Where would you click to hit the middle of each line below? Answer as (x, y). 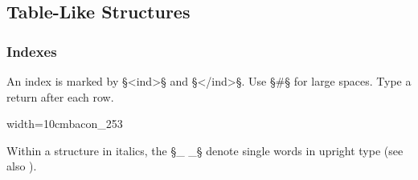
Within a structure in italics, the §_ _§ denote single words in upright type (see (205, 150)
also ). (22, 166)
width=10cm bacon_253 (65, 124)
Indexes (32, 51)
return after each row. (60, 96)
